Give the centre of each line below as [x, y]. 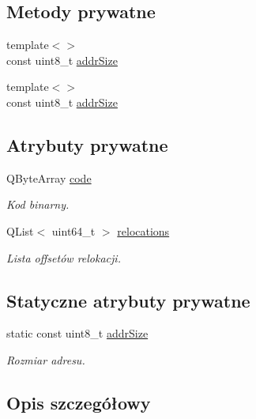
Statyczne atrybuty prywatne [128, 300]
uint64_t [73, 230]
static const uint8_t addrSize [77, 333]
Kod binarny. [38, 204]
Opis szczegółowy [79, 402]
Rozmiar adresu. [46, 359]
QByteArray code [49, 177]
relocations [143, 230]
